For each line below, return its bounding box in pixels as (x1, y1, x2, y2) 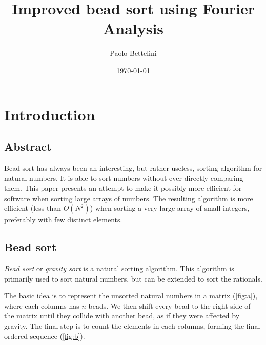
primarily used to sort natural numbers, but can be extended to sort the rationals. (4, 273, 262, 284)
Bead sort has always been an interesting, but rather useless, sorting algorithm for (4, 162, 262, 173)
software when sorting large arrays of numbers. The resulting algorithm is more (4, 192, 253, 203)
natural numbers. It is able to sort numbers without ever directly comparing (4, 172, 243, 183)
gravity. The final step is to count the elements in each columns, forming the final (4, 320, 260, 331)
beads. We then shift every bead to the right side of (88, 300, 251, 311)
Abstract (4, 139, 52, 155)
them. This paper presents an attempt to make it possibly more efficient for (4, 183, 242, 193)
